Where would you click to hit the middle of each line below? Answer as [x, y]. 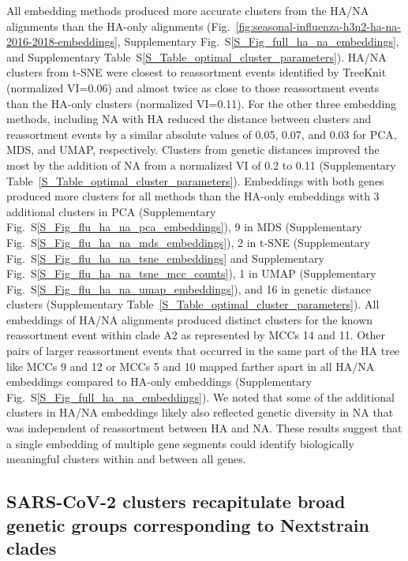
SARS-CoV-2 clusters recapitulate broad [176, 501]
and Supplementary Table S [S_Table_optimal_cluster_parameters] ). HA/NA [197, 56]
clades [32, 547]
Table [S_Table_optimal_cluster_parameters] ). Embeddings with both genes [195, 180]
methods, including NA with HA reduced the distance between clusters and [189, 119]
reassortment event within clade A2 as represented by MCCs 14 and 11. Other [196, 335]
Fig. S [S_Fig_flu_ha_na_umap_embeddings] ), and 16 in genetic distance [189, 288]
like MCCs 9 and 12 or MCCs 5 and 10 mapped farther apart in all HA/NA [191, 366]
